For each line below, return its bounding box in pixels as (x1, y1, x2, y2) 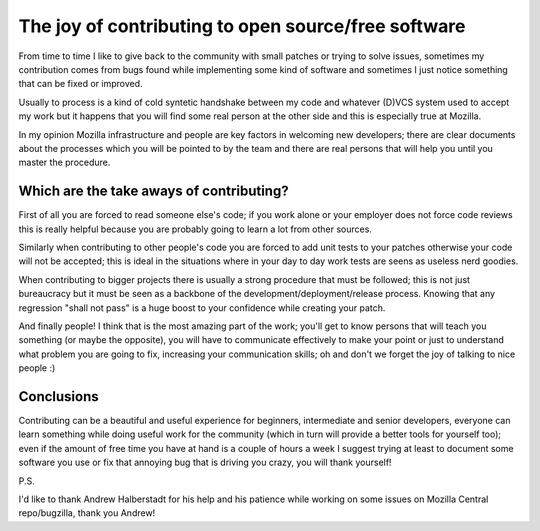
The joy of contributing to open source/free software (18, 15, 466, 37)
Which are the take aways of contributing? (18, 183, 289, 200)
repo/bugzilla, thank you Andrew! (18, 507, 156, 519)
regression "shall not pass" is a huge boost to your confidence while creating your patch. (18, 301, 386, 314)
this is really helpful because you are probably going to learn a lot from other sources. (18, 223, 372, 235)
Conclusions (18, 388, 99, 405)
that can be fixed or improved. (18, 78, 144, 90)
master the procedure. (18, 156, 111, 169)
